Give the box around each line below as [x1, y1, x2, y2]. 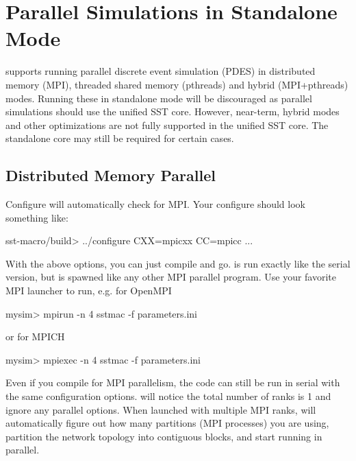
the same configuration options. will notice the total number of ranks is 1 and [5, 389, 331, 403]
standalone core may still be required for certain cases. [5, 131, 234, 145]
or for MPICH [5, 329, 65, 344]
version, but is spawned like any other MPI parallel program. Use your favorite [5, 270, 337, 284]
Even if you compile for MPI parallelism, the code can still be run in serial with [5, 375, 340, 390]
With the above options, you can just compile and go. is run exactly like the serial [5, 256, 351, 270]
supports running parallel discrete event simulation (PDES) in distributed [5, 64, 316, 78]
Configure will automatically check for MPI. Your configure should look [5, 197, 305, 211]
